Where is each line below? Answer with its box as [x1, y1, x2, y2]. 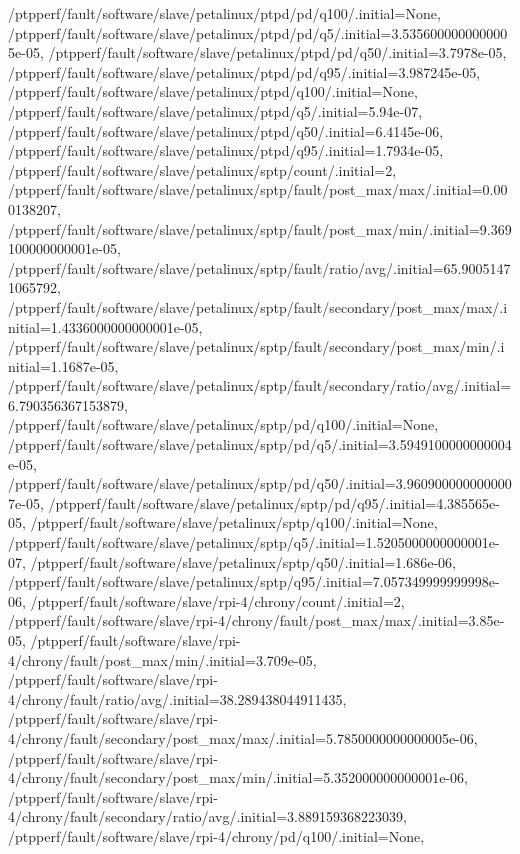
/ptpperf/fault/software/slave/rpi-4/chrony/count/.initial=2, [30, 590, 405, 611]
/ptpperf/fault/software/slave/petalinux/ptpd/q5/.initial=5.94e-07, [8, 100, 423, 121]
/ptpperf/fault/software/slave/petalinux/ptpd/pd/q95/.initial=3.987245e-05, [8, 61, 481, 82]
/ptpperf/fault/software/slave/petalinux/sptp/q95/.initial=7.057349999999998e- [8, 571, 500, 592]
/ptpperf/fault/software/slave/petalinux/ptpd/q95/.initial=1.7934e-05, [8, 140, 444, 161]
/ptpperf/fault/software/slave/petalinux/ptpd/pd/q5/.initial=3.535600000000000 [8, 22, 508, 43]
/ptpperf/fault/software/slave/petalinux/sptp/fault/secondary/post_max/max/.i [8, 296, 508, 317]
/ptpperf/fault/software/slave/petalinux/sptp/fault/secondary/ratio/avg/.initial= [8, 375, 512, 396]
